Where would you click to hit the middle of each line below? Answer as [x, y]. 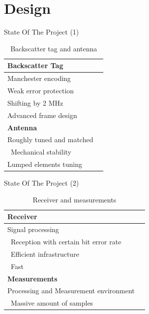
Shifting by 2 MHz [35, 102]
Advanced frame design [42, 115]
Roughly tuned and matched [50, 139]
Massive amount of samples [52, 303]
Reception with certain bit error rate [66, 242]
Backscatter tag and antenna [54, 48]
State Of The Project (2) [42, 183]
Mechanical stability [41, 152]
